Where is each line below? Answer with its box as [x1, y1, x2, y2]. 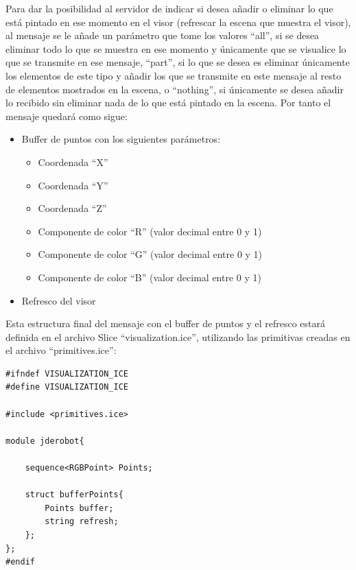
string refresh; [45, 516, 119, 527]
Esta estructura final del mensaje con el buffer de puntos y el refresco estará [5, 316, 325, 331]
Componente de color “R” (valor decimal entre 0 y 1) [38, 224, 262, 238]
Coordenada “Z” [38, 201, 107, 215]
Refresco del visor [21, 293, 96, 307]
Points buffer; [45, 503, 114, 513]
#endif [5, 557, 35, 567]
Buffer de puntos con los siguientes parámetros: [21, 132, 221, 146]
